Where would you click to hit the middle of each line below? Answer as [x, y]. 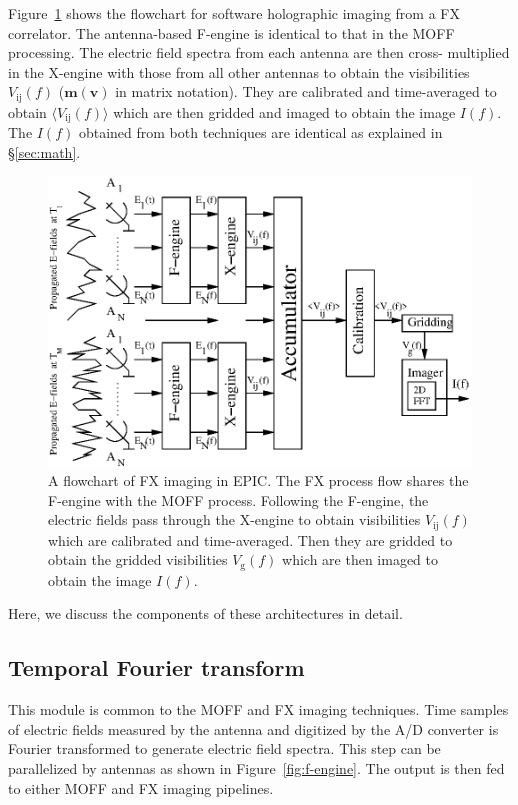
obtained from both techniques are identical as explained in [260, 132]
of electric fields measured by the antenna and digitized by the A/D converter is [253, 728]
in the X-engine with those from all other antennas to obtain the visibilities [239, 71]
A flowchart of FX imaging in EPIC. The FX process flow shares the [258, 480]
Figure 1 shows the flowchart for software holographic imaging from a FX [234, 13]
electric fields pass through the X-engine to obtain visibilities [234, 519]
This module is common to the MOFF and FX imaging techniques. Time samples [258, 709]
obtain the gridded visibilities [138, 559]
